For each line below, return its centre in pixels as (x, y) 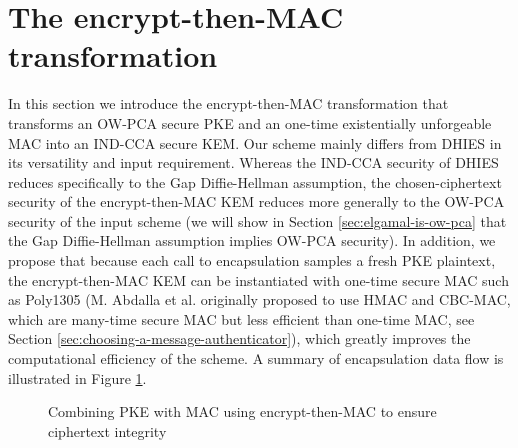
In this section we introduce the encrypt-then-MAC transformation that (228, 103)
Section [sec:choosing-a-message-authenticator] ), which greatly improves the (239, 338)
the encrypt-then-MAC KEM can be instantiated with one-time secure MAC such (258, 279)
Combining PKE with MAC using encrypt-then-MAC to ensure (242, 411)
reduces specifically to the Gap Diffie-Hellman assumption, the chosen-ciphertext (255, 181)
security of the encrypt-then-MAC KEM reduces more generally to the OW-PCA (256, 201)
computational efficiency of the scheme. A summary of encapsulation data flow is (256, 358)
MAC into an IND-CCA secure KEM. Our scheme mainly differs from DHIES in (255, 142)
